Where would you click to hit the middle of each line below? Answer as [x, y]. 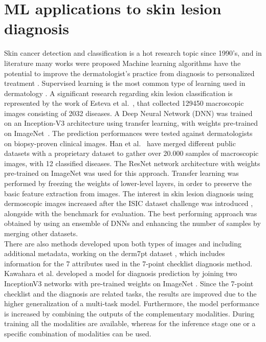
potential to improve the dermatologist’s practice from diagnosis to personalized [129, 73]
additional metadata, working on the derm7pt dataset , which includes [115, 253]
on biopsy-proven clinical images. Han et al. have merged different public [120, 143]
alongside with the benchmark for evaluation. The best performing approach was [131, 213]
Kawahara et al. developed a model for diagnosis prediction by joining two [121, 273]
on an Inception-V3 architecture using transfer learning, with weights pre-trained [131, 123]
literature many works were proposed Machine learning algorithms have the [123, 63]
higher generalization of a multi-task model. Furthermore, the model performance [132, 303]
